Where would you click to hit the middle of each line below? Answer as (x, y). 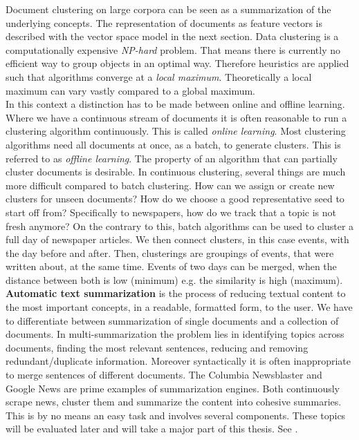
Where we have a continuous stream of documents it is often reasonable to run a (176, 117)
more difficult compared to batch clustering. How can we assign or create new (170, 185)
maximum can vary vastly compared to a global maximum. (131, 90)
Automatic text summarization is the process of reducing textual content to (176, 293)
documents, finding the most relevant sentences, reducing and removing (157, 347)
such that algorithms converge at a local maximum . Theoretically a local (159, 76)
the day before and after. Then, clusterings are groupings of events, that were (170, 252)
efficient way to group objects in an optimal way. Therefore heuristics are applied (177, 63)
